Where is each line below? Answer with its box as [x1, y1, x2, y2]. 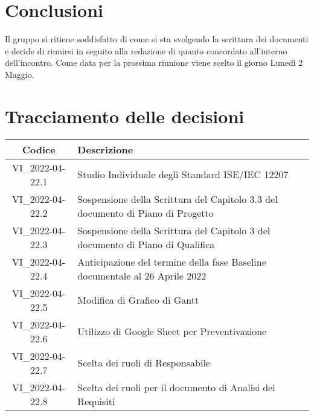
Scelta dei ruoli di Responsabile [77, 356, 210, 370]
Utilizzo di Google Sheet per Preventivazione [77, 324, 267, 339]
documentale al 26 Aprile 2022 [77, 268, 207, 283]
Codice [22, 142, 56, 156]
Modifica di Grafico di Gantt [77, 293, 199, 307]
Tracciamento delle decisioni [5, 103, 245, 128]
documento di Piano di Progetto [77, 205, 214, 220]
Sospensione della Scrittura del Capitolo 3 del [77, 223, 271, 237]
